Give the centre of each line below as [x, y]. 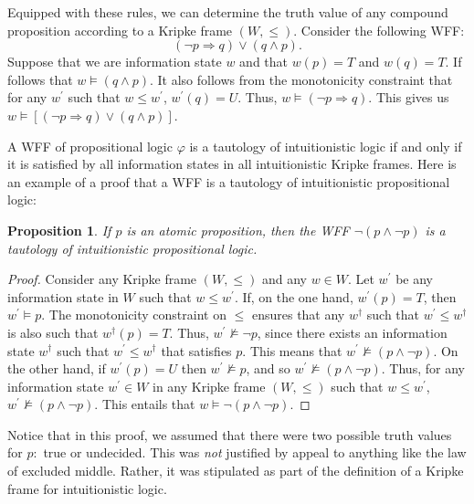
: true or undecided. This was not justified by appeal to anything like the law [250, 452]
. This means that [292, 350]
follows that [40, 79]
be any [414, 279]
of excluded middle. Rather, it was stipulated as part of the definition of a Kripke [236, 471]
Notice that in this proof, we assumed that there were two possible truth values [230, 434]
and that [264, 62]
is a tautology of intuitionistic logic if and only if [326, 146]
